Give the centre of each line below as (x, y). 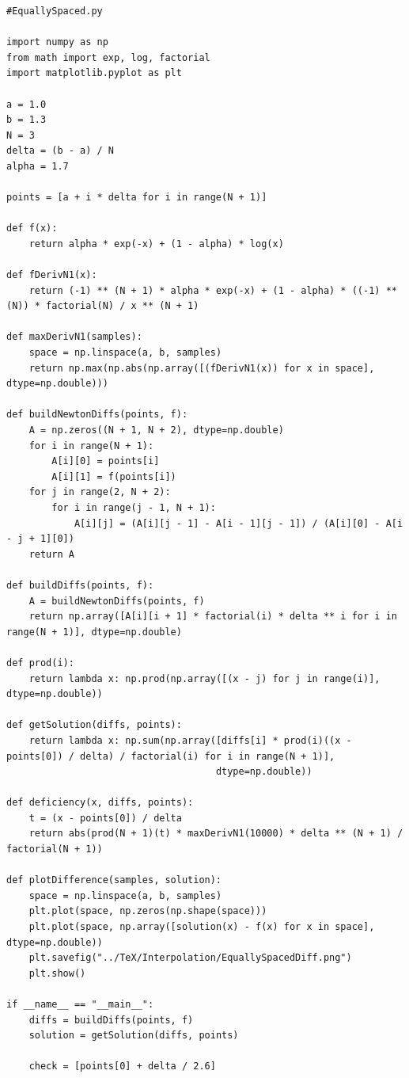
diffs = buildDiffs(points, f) (111, 1020)
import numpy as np (57, 42)
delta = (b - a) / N (61, 151)
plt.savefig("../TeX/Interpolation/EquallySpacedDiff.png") (190, 958)
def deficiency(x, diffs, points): (100, 803)
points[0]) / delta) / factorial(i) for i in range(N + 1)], (171, 756)
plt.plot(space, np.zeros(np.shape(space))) (148, 911)
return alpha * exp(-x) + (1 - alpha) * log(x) (156, 244)
